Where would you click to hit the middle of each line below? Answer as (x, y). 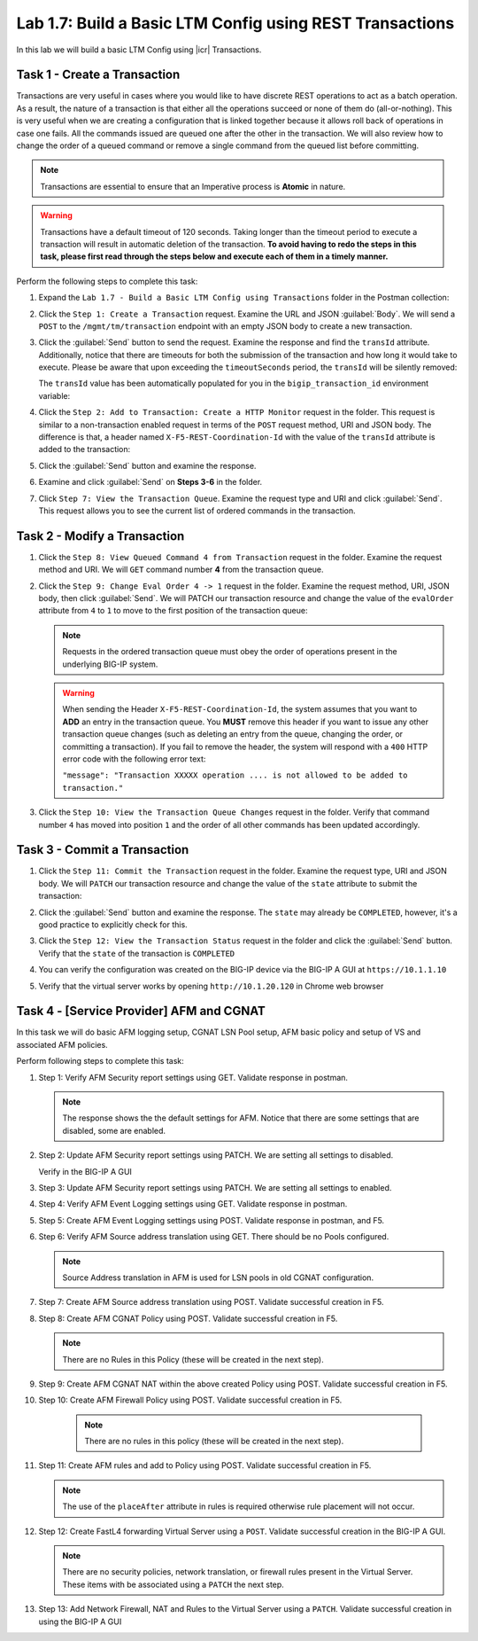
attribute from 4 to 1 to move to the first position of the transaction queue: (173, 611)
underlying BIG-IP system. (110, 664)
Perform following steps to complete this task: (100, 1061)
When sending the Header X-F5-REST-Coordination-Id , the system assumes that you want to (240, 709)
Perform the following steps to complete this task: (107, 281)
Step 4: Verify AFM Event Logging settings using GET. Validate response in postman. (193, 1204)
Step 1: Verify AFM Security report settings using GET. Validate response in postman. (193, 1077)
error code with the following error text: (134, 759)
